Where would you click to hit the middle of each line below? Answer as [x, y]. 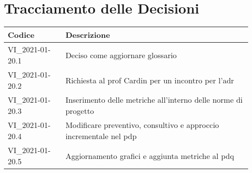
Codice [21, 35]
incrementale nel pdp [101, 136]
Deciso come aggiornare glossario [121, 55]
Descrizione [88, 35]
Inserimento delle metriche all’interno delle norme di [154, 100]
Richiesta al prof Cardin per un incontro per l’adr [150, 80]
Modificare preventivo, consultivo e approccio [142, 125]
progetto [80, 111]
